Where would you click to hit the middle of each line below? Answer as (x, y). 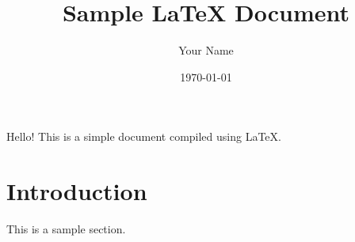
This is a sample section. (66, 229)
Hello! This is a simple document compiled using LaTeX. (144, 136)
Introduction (77, 191)
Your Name (206, 50)
